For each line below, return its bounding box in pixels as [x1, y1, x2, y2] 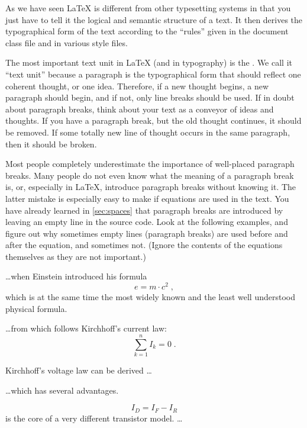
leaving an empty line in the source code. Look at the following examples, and [5, 215, 288, 228]
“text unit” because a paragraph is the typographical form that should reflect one [5, 67, 301, 80]
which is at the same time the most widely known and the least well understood [5, 291, 295, 303]
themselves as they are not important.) [5, 250, 146, 262]
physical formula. [5, 302, 67, 314]
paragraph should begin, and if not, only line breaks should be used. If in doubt [5, 91, 295, 104]
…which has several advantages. [5, 384, 119, 396]
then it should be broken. [5, 137, 97, 150]
